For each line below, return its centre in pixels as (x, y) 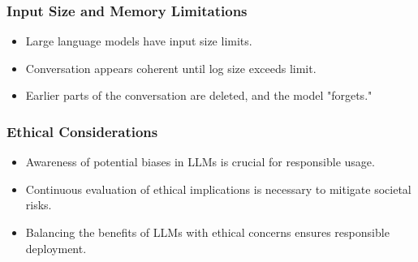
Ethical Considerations (82, 131)
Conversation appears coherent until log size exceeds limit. (171, 68)
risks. (39, 205)
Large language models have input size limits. (139, 41)
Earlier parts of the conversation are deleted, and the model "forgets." (199, 95)
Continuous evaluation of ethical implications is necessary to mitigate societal (218, 189)
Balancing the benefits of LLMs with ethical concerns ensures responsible (207, 232)
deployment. (56, 248)
